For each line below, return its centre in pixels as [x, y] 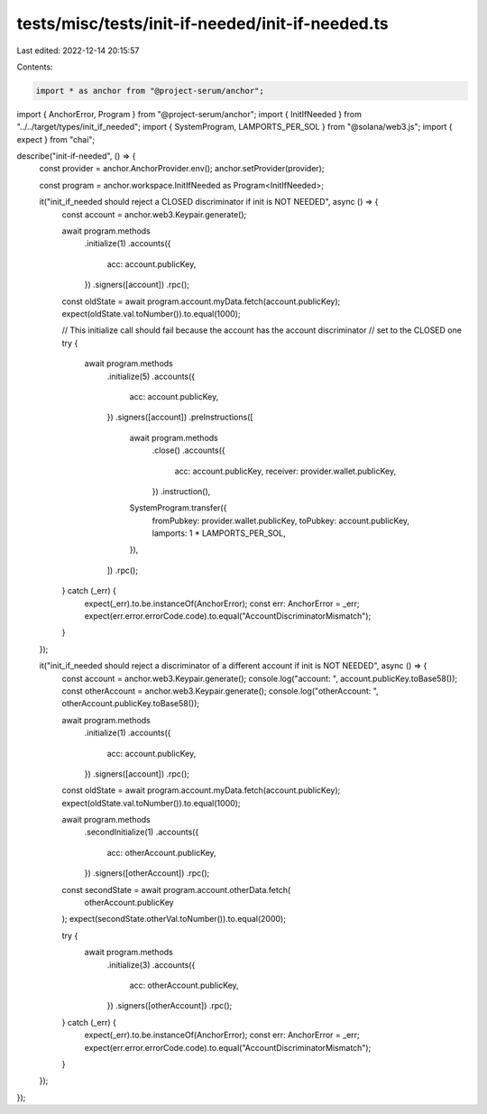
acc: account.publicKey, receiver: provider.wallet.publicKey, [285, 471]
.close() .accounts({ [188, 450]
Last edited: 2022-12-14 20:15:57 [78, 51]
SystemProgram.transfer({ [178, 508]
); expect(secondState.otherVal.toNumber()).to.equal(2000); [174, 919]
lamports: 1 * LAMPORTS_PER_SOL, [219, 533]
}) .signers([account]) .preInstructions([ [180, 417]
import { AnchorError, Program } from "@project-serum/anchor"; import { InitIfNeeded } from [189, 114]
